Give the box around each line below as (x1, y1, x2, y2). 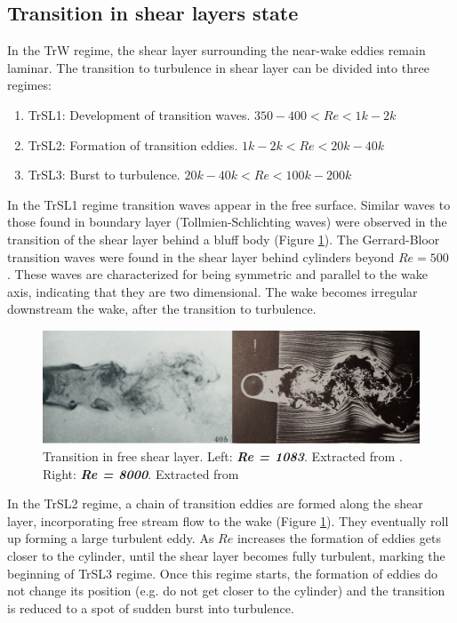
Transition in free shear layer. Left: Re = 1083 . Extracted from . (43, 447, 403, 466)
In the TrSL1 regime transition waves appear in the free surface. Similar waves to (7, 195, 451, 213)
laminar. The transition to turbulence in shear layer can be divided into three (7, 58, 429, 76)
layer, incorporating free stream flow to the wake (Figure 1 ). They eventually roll (7, 511, 449, 530)
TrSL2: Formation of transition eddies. (28, 135, 238, 154)
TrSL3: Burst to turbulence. (28, 165, 180, 184)
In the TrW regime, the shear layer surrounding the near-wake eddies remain (7, 41, 426, 60)
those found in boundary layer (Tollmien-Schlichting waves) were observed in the (7, 212, 447, 231)
